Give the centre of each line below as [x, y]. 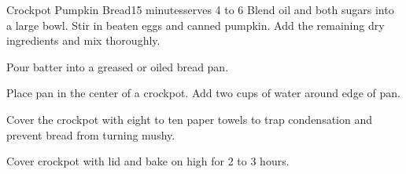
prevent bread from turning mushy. [91, 134]
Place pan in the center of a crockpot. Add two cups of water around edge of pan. [203, 93]
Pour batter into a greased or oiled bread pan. [118, 66]
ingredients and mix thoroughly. [83, 40]
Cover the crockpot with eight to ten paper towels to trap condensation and [190, 119]
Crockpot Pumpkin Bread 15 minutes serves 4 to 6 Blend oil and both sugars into [200, 9]
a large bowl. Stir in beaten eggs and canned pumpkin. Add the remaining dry [196, 25]
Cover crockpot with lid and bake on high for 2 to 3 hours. [148, 161]
